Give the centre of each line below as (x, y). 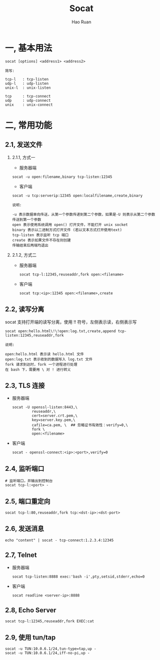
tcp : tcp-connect (28, 96)
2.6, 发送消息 (24, 529)
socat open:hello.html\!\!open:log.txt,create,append (61, 331)
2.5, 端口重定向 (28, 501)
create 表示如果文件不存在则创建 (41, 240)
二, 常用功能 (29, 125)
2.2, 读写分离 (25, 309)
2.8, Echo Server (31, 610)
